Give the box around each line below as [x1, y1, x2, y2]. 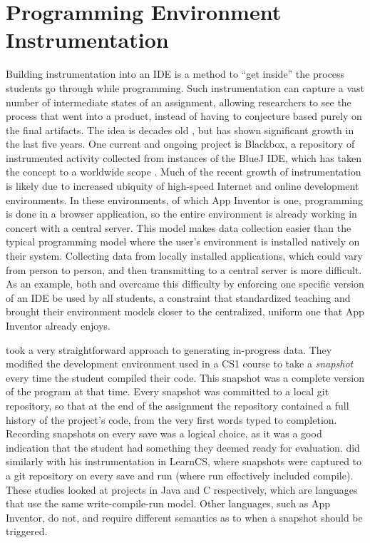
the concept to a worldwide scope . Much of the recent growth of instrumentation [6, 164, 361, 179]
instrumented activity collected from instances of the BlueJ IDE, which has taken [6, 150, 361, 165]
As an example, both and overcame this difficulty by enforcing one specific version [6, 276, 364, 291]
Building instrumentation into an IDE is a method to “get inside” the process [6, 66, 345, 81]
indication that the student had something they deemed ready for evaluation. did [6, 440, 360, 455]
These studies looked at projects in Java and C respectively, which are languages [6, 482, 358, 497]
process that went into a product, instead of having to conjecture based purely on [6, 108, 362, 123]
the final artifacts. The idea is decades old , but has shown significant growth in [6, 122, 354, 137]
